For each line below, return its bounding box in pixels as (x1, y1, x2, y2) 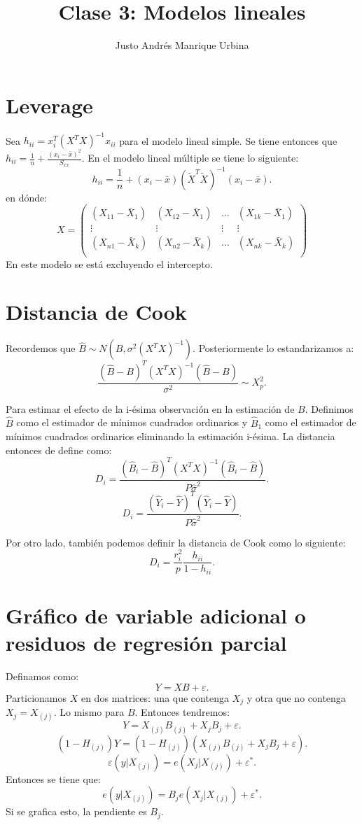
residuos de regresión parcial (6, 628, 287, 657)
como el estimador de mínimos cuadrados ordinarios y (16, 415, 248, 430)
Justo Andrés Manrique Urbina (115, 38, 249, 52)
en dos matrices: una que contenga (81, 690, 229, 705)
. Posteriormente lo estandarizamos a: (193, 341, 354, 355)
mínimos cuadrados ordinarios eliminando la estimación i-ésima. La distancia (6, 429, 335, 444)
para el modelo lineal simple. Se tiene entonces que (119, 133, 337, 148)
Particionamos (6, 690, 67, 705)
